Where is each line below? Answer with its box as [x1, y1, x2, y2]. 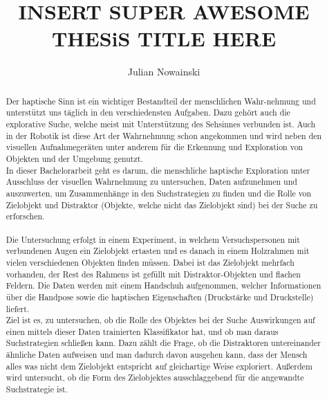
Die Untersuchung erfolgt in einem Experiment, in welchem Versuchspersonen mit [6, 233, 300, 245]
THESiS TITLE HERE [51, 24, 277, 53]
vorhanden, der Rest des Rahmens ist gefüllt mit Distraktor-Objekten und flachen [6, 268, 301, 280]
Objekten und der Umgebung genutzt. [6, 152, 143, 164]
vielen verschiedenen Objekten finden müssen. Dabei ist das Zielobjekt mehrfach [6, 256, 295, 268]
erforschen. [6, 210, 45, 222]
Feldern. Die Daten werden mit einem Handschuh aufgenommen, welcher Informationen [6, 280, 321, 291]
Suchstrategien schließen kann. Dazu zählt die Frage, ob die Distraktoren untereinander [6, 337, 321, 349]
